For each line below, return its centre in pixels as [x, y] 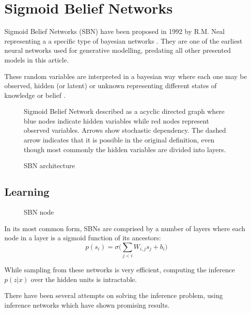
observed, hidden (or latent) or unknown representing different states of [111, 86]
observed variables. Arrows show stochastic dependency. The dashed [125, 130]
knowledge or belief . [35, 95]
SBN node [39, 212]
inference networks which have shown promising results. [87, 305]
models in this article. [37, 59]
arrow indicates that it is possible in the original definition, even [119, 140]
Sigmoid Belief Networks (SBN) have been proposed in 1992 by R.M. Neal [115, 31]
